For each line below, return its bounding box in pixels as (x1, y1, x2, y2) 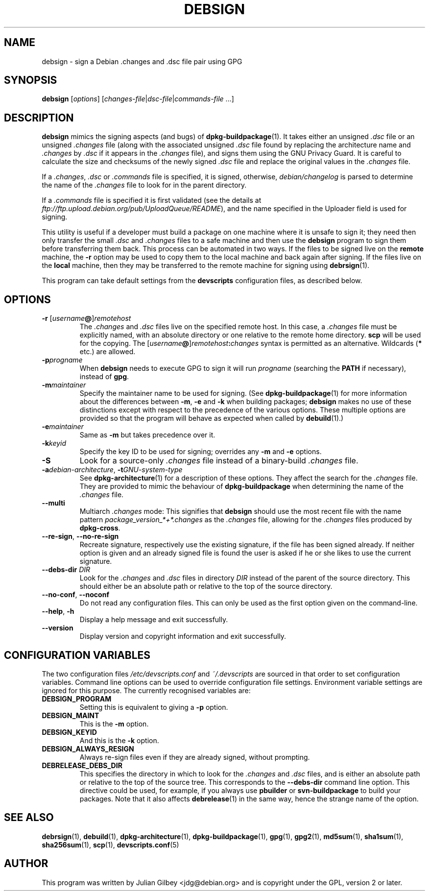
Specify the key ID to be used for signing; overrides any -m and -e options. (79, 447, 322, 456)
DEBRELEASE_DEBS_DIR (42, 761, 122, 770)
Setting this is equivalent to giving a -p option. (79, 702, 228, 711)
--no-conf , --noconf (42, 590, 109, 599)
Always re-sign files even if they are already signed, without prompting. (79, 752, 310, 761)
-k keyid (42, 439, 67, 448)
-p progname (42, 356, 83, 364)
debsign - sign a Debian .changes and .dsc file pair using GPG (42, 57, 242, 66)
